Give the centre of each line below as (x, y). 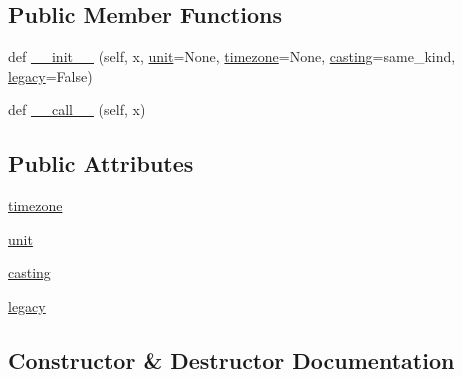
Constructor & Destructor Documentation (231, 359)
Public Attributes (101, 163)
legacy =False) (50, 75)
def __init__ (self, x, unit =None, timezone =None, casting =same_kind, (232, 56)
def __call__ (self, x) (77, 109)
